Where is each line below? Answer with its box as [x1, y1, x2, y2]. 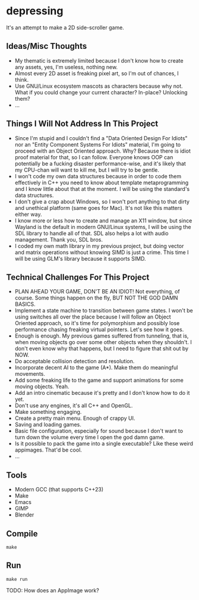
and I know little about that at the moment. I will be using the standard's [14, 185, 190, 192]
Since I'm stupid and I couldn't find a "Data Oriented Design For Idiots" [14, 134, 188, 141]
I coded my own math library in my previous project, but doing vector [14, 242, 184, 249]
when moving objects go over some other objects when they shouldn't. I [14, 339, 192, 346]
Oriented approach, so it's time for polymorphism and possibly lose [14, 320, 180, 327]
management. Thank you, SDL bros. [14, 236, 103, 243]
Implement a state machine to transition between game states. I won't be [14, 307, 193, 314]
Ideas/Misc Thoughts [6, 41, 87, 51]
